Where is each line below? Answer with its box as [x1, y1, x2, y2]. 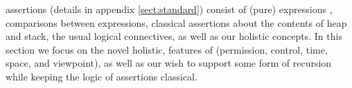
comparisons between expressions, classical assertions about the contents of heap [6, 15, 347, 30]
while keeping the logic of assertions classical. [6, 69, 197, 83]
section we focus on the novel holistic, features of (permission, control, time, [6, 42, 328, 56]
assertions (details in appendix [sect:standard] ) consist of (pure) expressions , [6, 2, 333, 16]
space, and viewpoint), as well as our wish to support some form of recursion [6, 56, 332, 70]
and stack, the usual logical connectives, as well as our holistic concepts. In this [6, 29, 342, 43]
